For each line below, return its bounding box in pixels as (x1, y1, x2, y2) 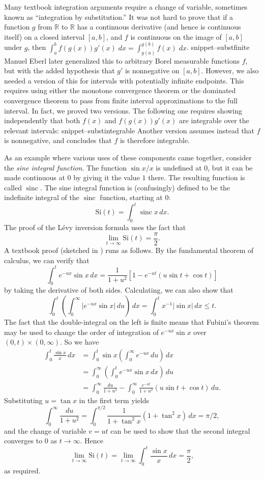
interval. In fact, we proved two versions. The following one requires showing (4, 105, 242, 116)
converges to (4, 435, 43, 446)
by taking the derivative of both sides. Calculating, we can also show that (4, 285, 233, 295)
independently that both (4, 115, 80, 126)
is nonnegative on (125, 65, 180, 76)
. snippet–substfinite (186, 42, 250, 52)
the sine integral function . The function (4, 162, 127, 173)
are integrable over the (179, 115, 249, 126)
